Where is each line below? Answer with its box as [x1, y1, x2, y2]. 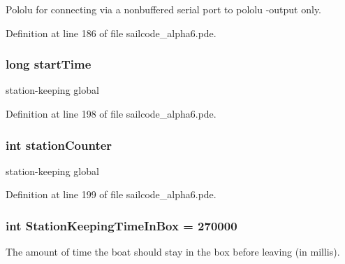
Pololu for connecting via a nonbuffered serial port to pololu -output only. [6, 2, 322, 16]
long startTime [6, 55, 91, 73]
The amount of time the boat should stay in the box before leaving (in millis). [6, 244, 340, 259]
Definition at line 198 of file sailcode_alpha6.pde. [6, 106, 216, 120]
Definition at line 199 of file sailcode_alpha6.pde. [6, 187, 216, 202]
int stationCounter [6, 136, 112, 153]
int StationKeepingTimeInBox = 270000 [6, 216, 237, 234]
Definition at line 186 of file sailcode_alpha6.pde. [6, 25, 216, 40]
